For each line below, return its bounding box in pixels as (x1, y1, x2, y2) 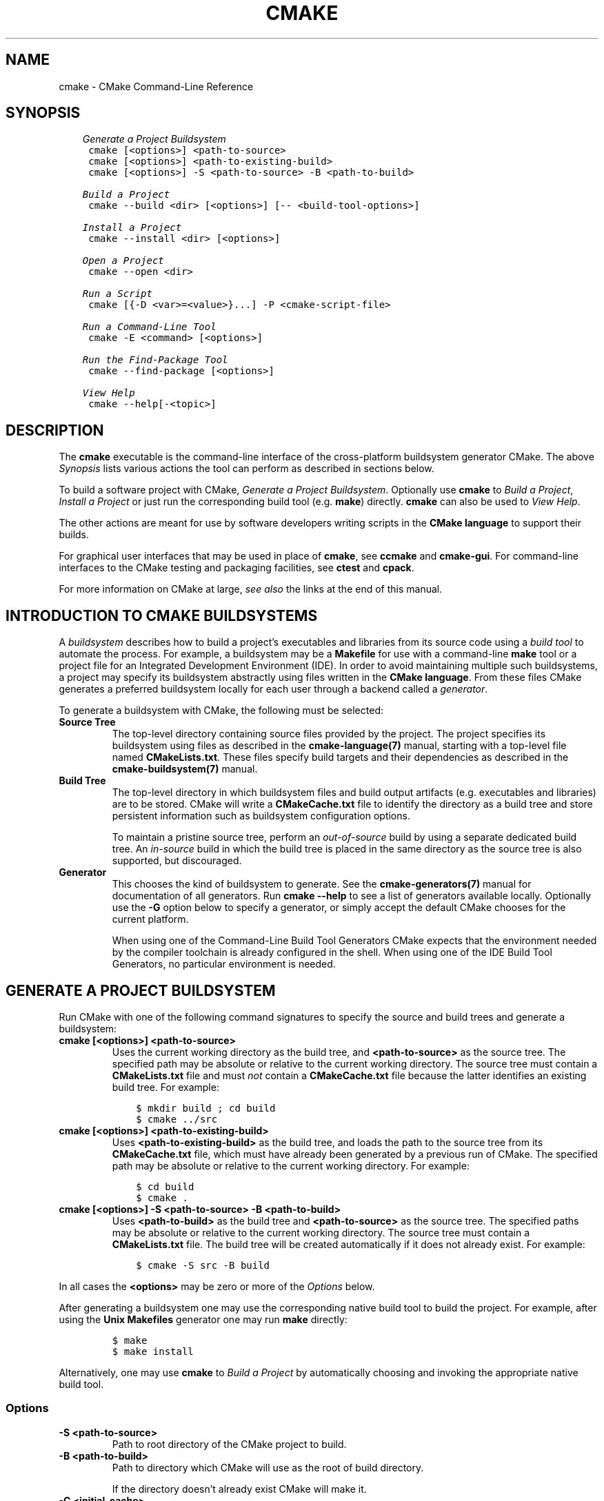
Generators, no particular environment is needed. (112, 958, 336, 970)
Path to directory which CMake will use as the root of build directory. (112, 1461, 424, 1473)
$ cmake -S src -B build (136, 1259, 270, 1271)
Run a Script (82, 288, 152, 300)
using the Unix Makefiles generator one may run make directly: (59, 1313, 348, 1325)
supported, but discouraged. (112, 855, 242, 867)
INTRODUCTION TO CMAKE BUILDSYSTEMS (6, 606, 318, 624)
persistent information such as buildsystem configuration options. (112, 810, 410, 822)
